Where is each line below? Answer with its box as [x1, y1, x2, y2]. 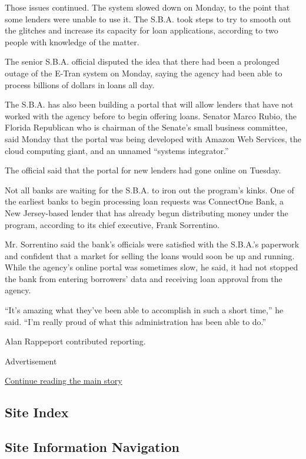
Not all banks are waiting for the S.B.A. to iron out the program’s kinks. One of [5, 183, 294, 196]
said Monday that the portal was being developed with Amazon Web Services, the [5, 132, 301, 145]
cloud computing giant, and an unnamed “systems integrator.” [5, 144, 229, 156]
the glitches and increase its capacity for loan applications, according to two [5, 24, 278, 36]
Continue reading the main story [5, 374, 122, 387]
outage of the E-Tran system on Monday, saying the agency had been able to [5, 66, 282, 79]
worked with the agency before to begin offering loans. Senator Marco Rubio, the [5, 109, 297, 122]
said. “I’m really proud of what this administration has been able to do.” [5, 315, 267, 327]
